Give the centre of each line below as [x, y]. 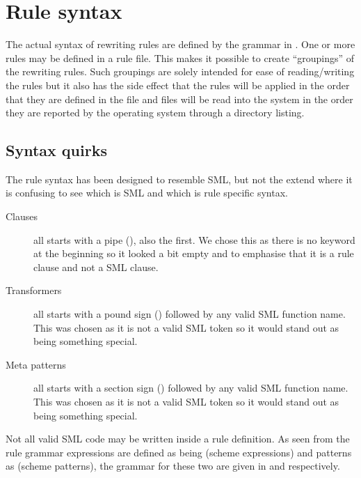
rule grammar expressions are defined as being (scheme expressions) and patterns [179, 452]
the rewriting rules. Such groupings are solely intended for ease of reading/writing [180, 71]
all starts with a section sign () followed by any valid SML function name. [191, 388]
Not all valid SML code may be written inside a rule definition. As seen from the [178, 439]
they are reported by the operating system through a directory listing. [155, 113]
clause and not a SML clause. [96, 267]
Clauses [22, 216]
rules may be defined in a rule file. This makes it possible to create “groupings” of [180, 57]
